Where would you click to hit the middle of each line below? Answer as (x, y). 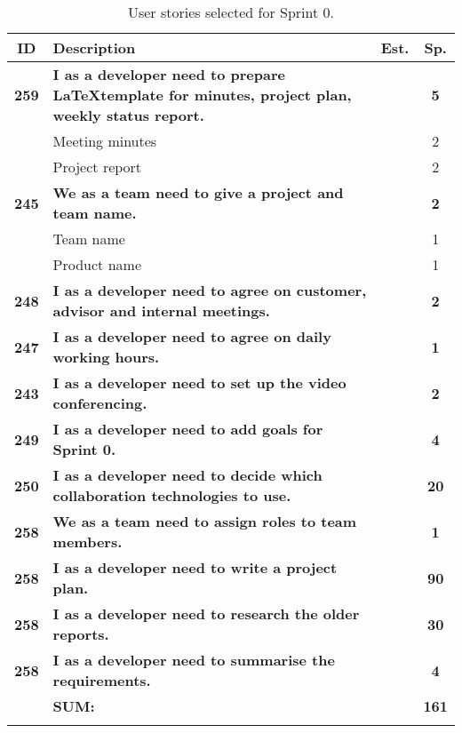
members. (88, 542)
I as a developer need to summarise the (194, 660)
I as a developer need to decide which (187, 475)
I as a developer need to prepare (169, 74)
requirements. (102, 680)
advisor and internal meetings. (161, 311)
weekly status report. (128, 115)
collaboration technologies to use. (172, 495)
